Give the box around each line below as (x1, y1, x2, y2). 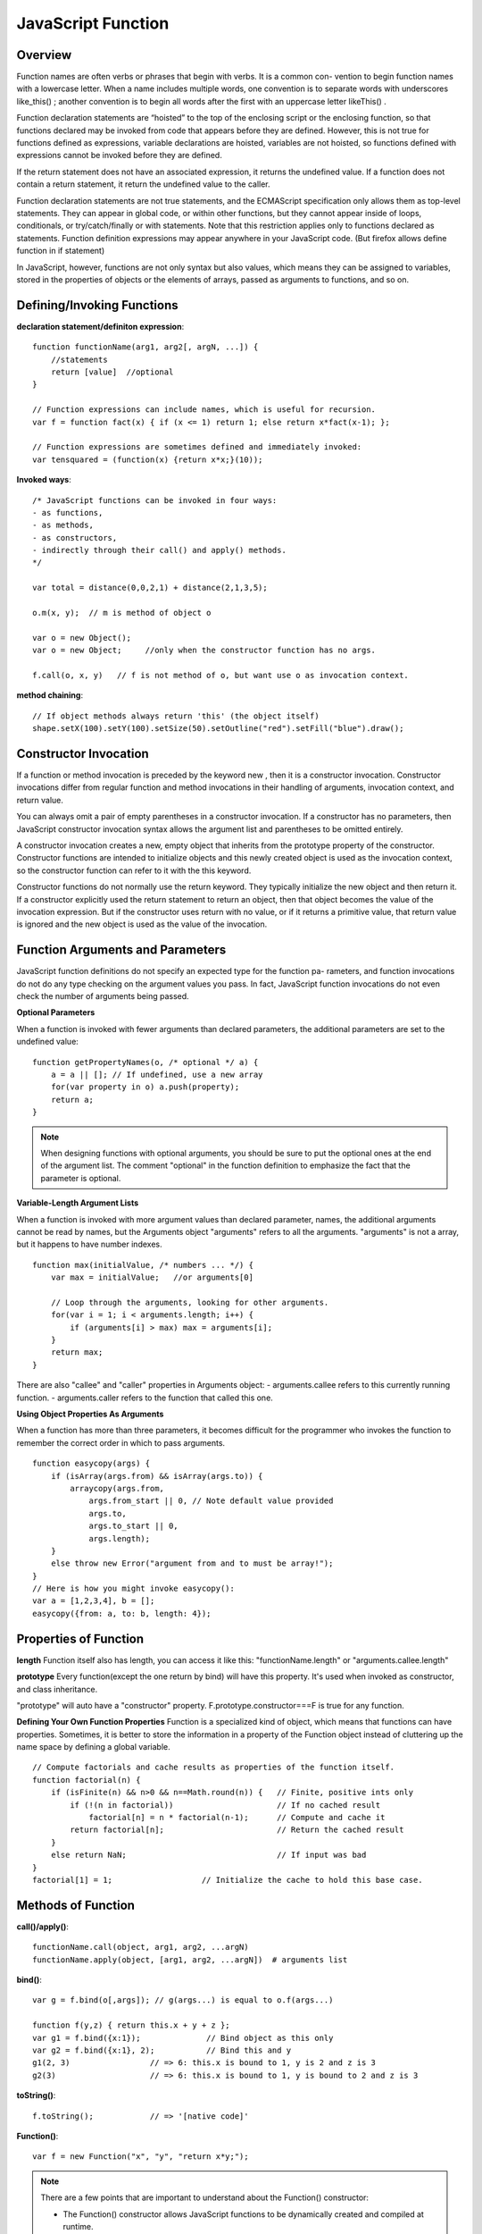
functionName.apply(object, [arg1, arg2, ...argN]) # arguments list (32, 1954, 348, 1965)
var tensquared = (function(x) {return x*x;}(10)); (32, 454, 263, 465)
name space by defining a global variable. (16, 1742, 170, 1752)
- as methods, (32, 520, 94, 531)
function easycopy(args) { (32, 1458, 151, 1469)
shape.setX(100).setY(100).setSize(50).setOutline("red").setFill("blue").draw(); (32, 724, 404, 734)
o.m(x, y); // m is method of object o (32, 608, 212, 618)
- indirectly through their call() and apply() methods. (32, 545, 287, 556)
